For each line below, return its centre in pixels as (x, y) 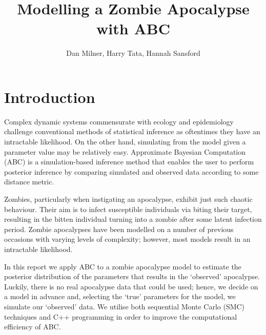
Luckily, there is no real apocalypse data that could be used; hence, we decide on (131, 286)
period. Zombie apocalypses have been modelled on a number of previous (119, 229)
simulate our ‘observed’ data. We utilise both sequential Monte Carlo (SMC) (125, 306)
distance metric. (29, 182)
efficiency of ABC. (33, 327)
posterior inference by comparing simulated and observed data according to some (131, 171)
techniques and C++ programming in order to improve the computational (121, 316)
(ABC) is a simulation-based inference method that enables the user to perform (129, 162)
